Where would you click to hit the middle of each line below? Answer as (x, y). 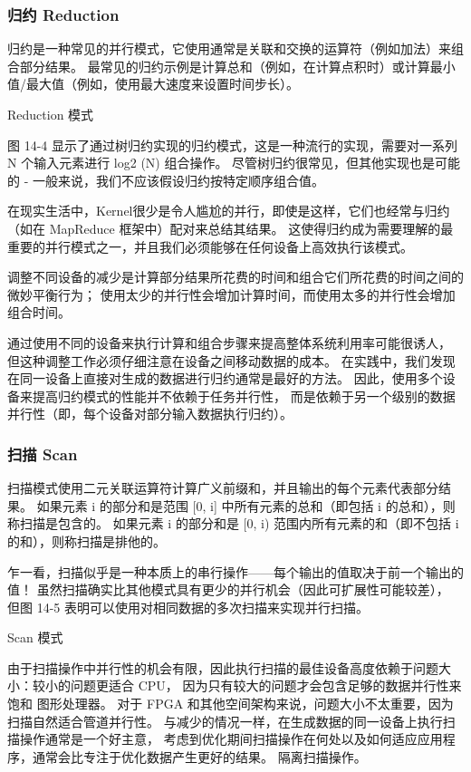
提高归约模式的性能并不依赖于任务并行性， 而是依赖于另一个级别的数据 (244, 396)
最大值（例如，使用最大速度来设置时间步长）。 (162, 84)
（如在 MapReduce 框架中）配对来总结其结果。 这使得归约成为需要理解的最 (231, 228)
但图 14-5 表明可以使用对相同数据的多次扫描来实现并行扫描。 (188, 607)
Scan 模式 (35, 637)
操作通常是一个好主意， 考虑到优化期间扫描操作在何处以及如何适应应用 (231, 739)
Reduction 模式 (51, 114)
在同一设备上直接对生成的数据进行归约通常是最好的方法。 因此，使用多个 (225, 378)
